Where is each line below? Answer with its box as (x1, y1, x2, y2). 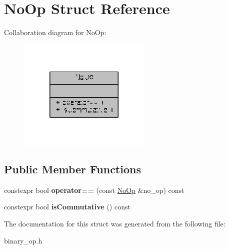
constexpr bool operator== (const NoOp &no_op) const (4, 184, 184, 195)
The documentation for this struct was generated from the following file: (4, 218, 225, 229)
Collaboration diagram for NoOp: (4, 27, 106, 38)
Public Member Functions (4, 161, 141, 177)
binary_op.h (4, 235, 42, 245)
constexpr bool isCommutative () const (4, 201, 130, 212)
